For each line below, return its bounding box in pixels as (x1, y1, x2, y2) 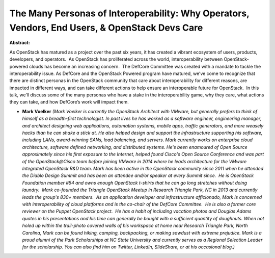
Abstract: (9, 40, 30, 46)
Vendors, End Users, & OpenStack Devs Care (9, 22, 203, 33)
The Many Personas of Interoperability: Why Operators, (9, 8, 250, 19)
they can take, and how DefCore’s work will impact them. (9, 99, 129, 105)
